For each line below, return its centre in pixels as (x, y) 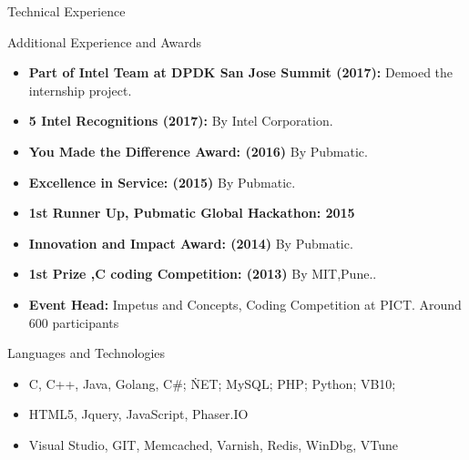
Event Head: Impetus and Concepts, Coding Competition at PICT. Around (245, 304)
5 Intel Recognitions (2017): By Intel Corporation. (181, 121)
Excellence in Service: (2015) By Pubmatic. (162, 182)
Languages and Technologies (87, 353)
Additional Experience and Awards (105, 41)
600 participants (74, 322)
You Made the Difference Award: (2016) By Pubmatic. (198, 151)
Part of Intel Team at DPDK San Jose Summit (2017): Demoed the (241, 72)
